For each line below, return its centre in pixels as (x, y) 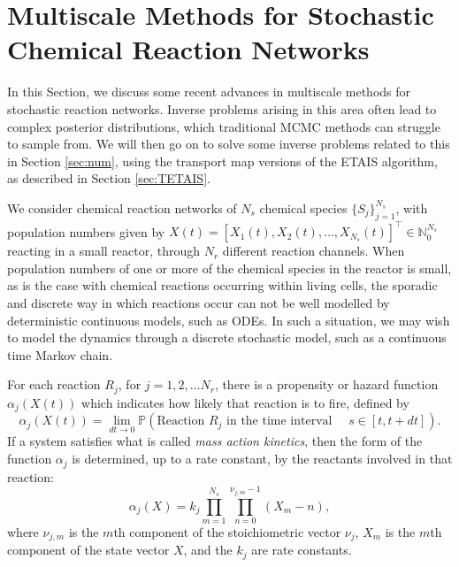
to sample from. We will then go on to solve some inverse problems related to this (229, 144)
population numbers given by (86, 231)
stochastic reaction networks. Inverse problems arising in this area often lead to (222, 108)
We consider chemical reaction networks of (122, 207)
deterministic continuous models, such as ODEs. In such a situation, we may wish (229, 320)
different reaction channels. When (314, 251)
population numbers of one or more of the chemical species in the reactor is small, (229, 268)
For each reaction (54, 384)
